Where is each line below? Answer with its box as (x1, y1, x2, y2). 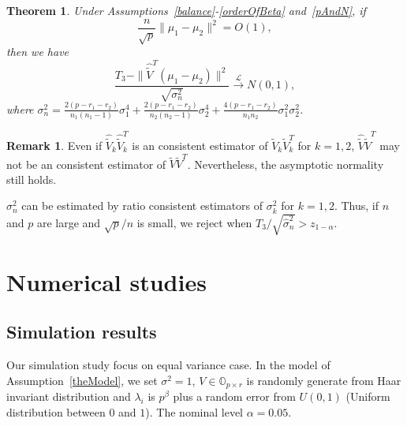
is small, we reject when (136, 214, 252, 230)
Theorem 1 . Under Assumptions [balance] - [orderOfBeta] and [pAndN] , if (6, 2, 366, 18)
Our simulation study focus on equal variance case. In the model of (6, 357, 330, 373)
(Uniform (345, 388, 390, 405)
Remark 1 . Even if (6, 136, 103, 153)
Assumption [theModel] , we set (6, 372, 158, 388)
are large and (36, 214, 101, 230)
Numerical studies (6, 265, 207, 297)
